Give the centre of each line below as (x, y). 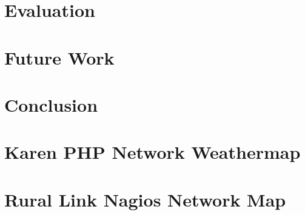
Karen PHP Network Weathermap (152, 152)
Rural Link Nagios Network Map (145, 199)
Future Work (59, 57)
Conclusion (51, 104)
